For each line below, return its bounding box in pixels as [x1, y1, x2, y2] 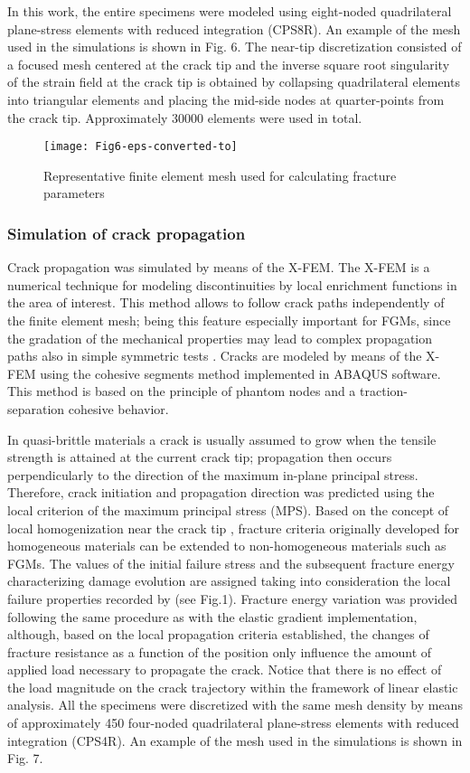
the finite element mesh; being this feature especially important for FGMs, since [7, 311, 451, 329]
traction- [360, 382, 408, 401]
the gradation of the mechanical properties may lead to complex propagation [7, 328, 433, 347]
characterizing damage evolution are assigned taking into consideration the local [7, 571, 451, 590]
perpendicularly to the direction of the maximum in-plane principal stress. [7, 465, 418, 484]
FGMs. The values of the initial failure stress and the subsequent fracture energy [7, 553, 455, 572]
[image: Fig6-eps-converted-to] [43, 140, 238, 154]
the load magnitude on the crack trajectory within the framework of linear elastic [7, 677, 458, 696]
